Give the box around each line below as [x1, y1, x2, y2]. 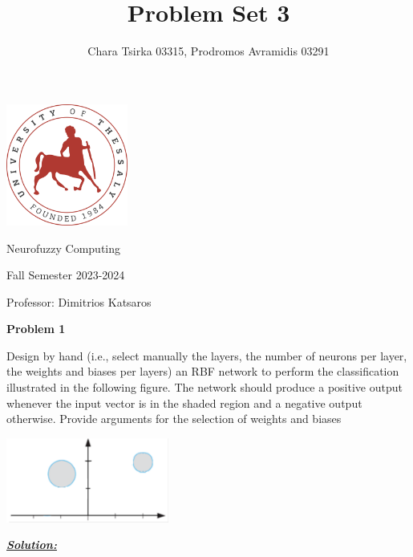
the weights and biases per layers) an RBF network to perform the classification [6, 363, 399, 380]
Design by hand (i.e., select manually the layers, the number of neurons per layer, [6, 347, 407, 364]
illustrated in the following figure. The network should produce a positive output [6, 379, 403, 396]
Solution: [6, 536, 57, 553]
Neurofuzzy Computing [6, 239, 121, 256]
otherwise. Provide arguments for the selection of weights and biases [6, 410, 342, 427]
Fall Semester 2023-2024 [6, 266, 125, 283]
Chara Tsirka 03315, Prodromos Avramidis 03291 [87, 43, 330, 59]
